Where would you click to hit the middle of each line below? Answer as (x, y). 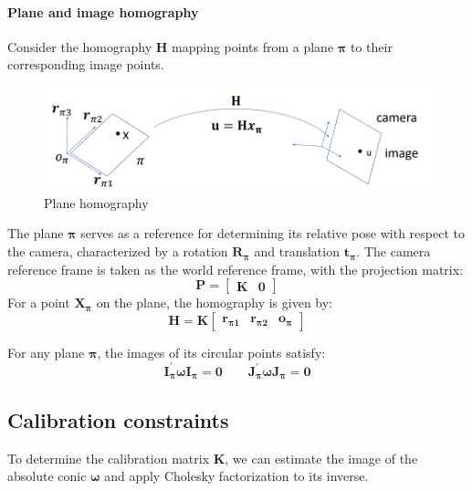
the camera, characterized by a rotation (118, 251)
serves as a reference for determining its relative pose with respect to (273, 233)
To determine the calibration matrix (109, 458)
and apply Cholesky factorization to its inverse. (236, 476)
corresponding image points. (86, 64)
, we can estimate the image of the (321, 458)
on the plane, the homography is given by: (215, 303)
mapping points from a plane (253, 46)
